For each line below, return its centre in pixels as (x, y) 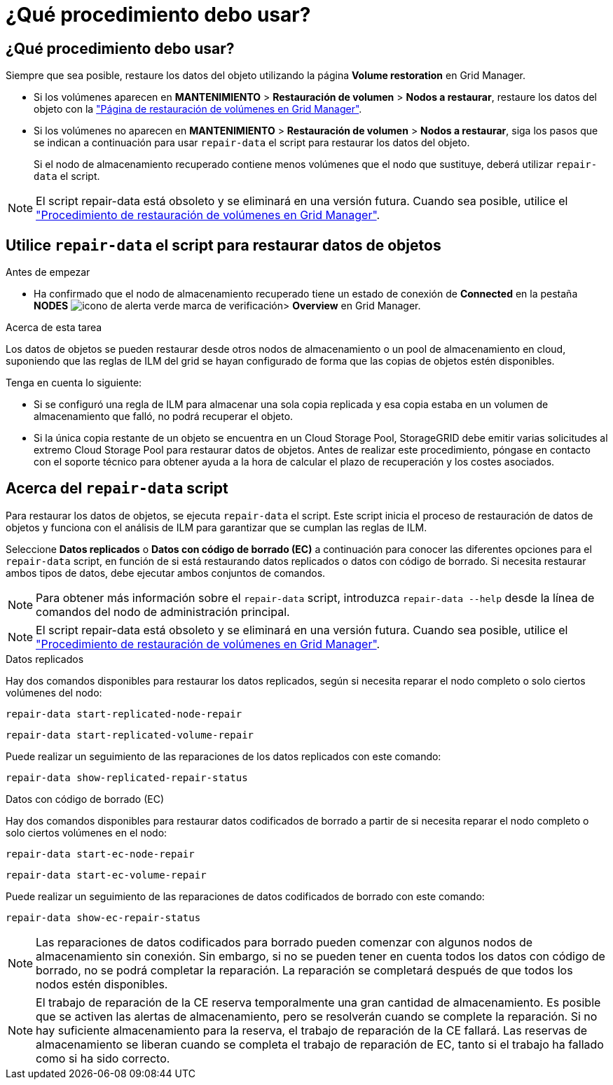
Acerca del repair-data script (117, 489)
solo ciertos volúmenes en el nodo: (87, 832)
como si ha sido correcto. (103, 1058)
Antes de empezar (48, 272)
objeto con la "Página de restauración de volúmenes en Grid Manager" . (198, 109)
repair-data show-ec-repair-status (103, 917)
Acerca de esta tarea (54, 328)
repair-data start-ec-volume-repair (106, 875)
